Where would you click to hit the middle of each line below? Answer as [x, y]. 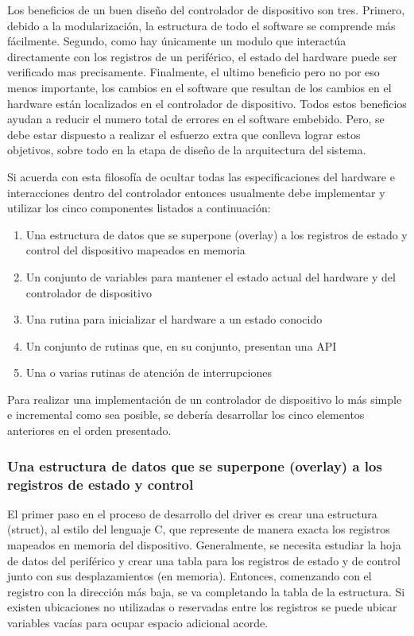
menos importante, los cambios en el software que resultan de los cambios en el [199, 87]
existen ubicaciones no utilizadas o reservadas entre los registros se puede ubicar [202, 607]
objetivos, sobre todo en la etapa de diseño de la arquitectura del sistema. [187, 150]
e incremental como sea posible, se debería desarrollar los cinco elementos [186, 415]
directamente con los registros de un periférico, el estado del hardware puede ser [202, 56]
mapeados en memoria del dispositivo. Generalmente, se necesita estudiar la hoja [204, 544]
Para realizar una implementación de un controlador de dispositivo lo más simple [205, 399]
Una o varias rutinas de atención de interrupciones [149, 372]
